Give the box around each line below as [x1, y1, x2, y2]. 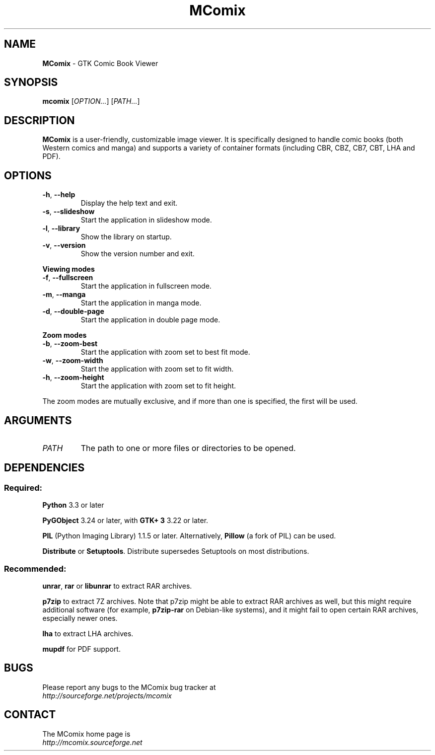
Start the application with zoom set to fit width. [80, 365, 234, 374]
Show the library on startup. [80, 232, 172, 241]
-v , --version [42, 241, 86, 250]
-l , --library [42, 224, 80, 233]
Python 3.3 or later [42, 501, 104, 510]
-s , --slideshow [42, 207, 95, 216]
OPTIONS [4, 169, 52, 182]
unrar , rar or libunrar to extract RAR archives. [42, 581, 192, 590]
